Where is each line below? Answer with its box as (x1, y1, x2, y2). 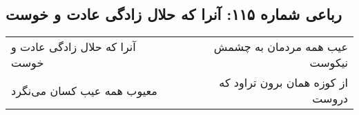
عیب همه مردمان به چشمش (213, 39, 348, 55)
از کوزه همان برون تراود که (219, 74, 348, 91)
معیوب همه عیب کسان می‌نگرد (11, 82, 157, 98)
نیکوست (309, 54, 348, 71)
